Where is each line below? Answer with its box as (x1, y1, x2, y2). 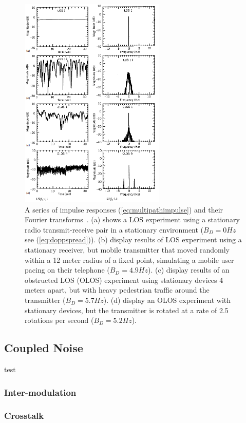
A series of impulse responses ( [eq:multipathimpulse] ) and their (25, 204, 223, 215)
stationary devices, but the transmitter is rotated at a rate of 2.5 (25, 304, 229, 315)
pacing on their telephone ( (25, 264, 110, 275)
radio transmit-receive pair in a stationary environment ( (25, 224, 204, 235)
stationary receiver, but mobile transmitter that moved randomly (25, 244, 230, 255)
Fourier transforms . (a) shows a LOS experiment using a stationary (25, 214, 240, 225)
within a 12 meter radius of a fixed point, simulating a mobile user (25, 254, 234, 265)
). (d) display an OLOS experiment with (103, 295, 231, 305)
